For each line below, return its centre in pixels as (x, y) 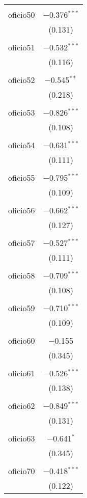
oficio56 (22, 210)
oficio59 (22, 308)
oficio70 (22, 471)
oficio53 (22, 112)
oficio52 (22, 80)
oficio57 (22, 243)
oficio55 (22, 177)
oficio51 (22, 47)
